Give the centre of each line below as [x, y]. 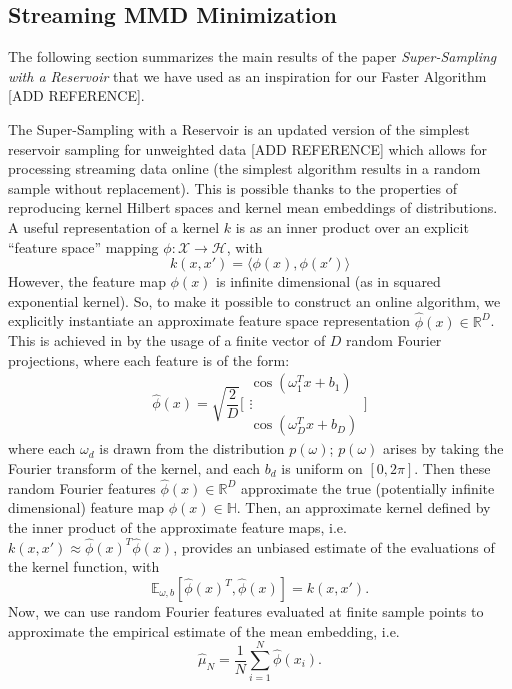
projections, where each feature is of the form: [149, 359]
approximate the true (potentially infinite [367, 487]
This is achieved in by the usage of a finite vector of [167, 340]
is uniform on [322, 468]
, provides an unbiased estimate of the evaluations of [334, 546]
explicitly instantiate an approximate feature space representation [209, 320]
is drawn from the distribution [192, 448]
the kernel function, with [84, 566]
